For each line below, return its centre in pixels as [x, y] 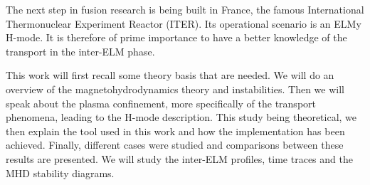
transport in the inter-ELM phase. [80, 51]
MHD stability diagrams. [60, 173]
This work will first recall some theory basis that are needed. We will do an [170, 75]
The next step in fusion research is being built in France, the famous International [185, 9]
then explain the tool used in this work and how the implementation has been [175, 131]
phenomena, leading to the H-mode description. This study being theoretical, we [181, 117]
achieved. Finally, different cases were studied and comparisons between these [175, 145]
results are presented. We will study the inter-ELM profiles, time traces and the [179, 158]
